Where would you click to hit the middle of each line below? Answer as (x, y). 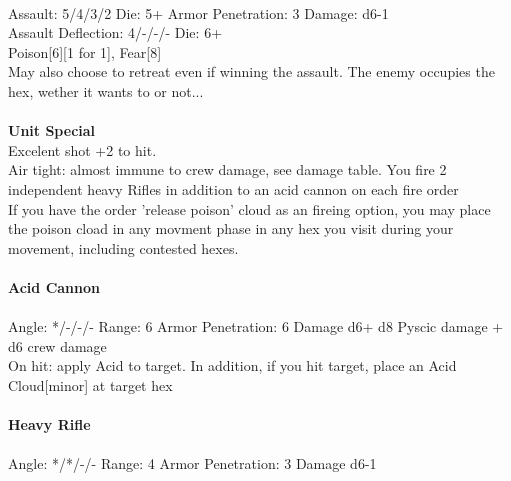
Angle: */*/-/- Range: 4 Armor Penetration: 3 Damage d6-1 (192, 463)
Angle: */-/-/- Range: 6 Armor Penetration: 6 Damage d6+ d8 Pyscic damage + (256, 326)
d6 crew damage (57, 345)
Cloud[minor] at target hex (90, 384)
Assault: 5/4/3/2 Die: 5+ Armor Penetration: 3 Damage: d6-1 (198, 12)
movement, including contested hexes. (123, 247)
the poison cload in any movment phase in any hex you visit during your (231, 228)
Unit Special (52, 130)
